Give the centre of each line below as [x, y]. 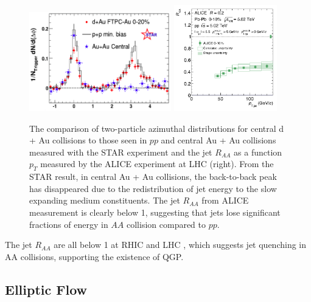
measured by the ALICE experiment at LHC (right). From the [157, 164]
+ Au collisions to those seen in [88, 140]
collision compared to [166, 224]
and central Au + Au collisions [218, 140]
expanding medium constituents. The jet [105, 200]
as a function [258, 152]
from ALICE [225, 200]
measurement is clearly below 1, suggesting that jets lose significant [155, 212]
